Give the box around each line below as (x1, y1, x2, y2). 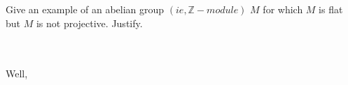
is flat (319, 2, 343, 16)
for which (263, 2, 303, 16)
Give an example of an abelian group (6, 2, 165, 16)
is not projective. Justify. (36, 15, 143, 30)
